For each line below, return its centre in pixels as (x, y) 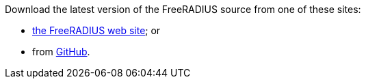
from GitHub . (61, 52)
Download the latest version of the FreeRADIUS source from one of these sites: (183, 9)
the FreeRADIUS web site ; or (96, 30)
